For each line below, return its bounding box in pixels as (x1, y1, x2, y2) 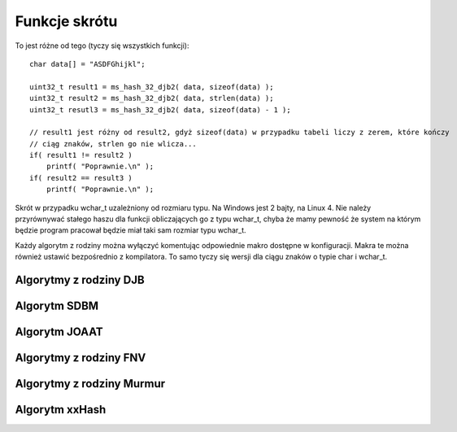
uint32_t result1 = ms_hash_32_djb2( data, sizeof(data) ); (29, 82, 274, 91)
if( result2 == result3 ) (29, 173, 133, 182)
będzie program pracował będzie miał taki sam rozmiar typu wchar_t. (15, 225, 247, 235)
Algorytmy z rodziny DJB (15, 273, 146, 286)
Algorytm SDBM (15, 299, 99, 313)
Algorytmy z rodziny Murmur (15, 377, 166, 391)
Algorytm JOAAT (15, 325, 103, 339)
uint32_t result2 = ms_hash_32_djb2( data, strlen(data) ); (29, 94, 274, 103)
